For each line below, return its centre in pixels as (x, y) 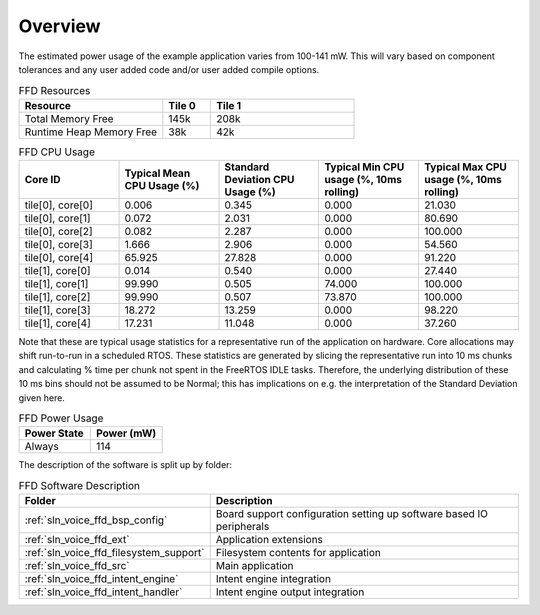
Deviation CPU (259, 180)
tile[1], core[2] (57, 297)
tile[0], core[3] (59, 245)
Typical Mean (157, 173)
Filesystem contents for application (298, 553)
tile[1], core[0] (57, 271)
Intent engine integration (273, 579)
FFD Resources (54, 90)
